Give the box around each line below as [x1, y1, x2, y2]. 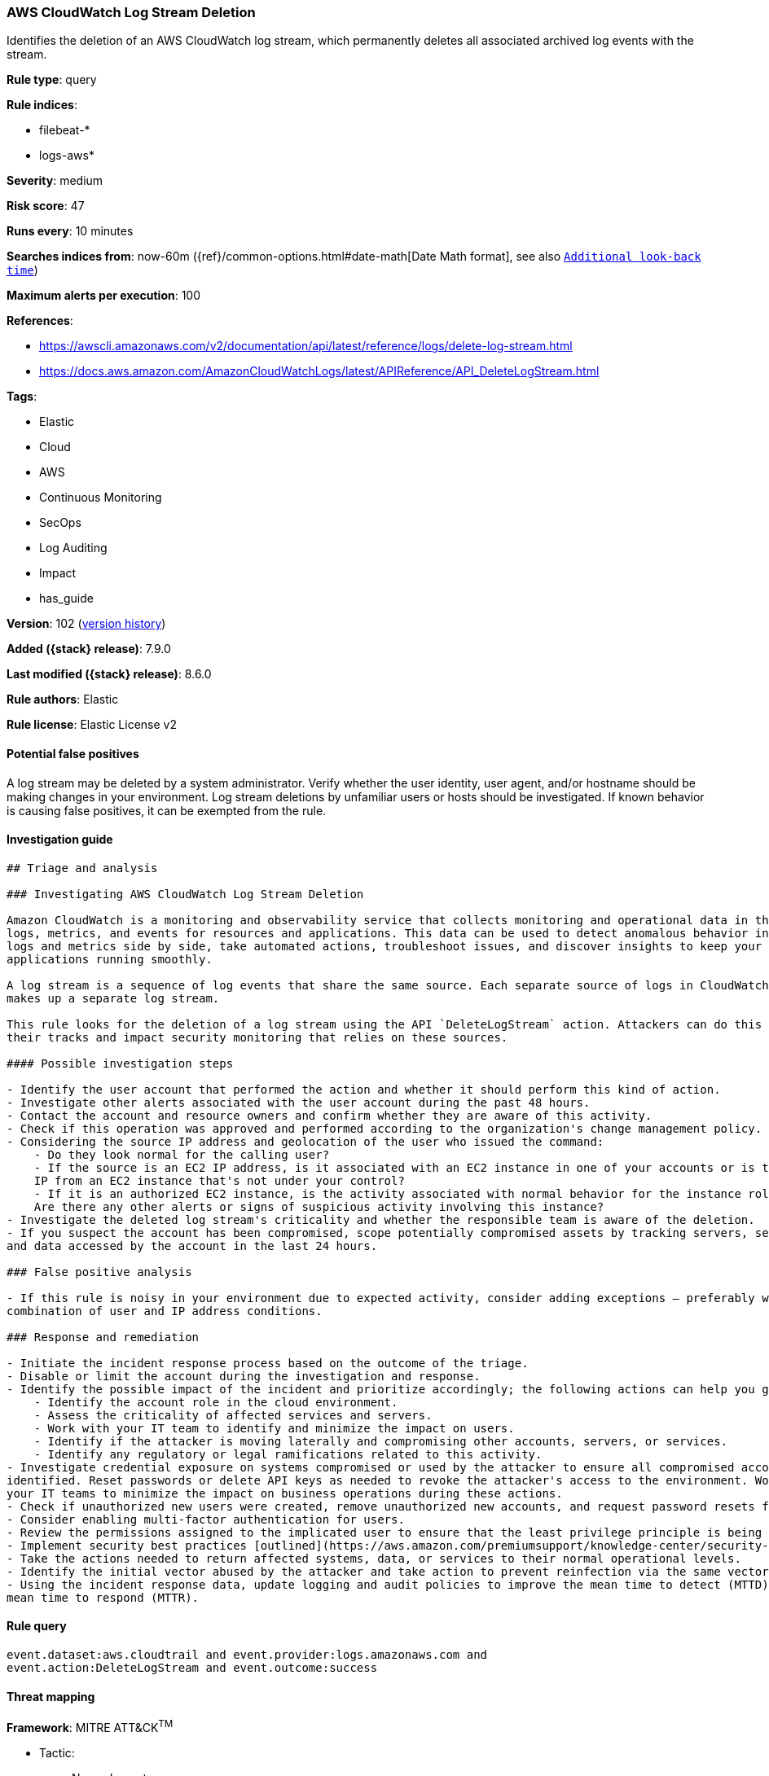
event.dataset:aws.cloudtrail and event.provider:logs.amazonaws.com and [7, 1648, 488, 1662]
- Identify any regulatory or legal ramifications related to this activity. [33, 1447, 543, 1461]
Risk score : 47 [7, 199, 85, 213]
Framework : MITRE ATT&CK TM [7, 1718, 174, 1734]
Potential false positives [7, 746, 139, 761]
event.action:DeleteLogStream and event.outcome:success [7, 1661, 378, 1675]
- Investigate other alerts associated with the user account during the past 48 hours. [7, 1095, 591, 1109]
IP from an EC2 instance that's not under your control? [33, 1173, 405, 1187]
